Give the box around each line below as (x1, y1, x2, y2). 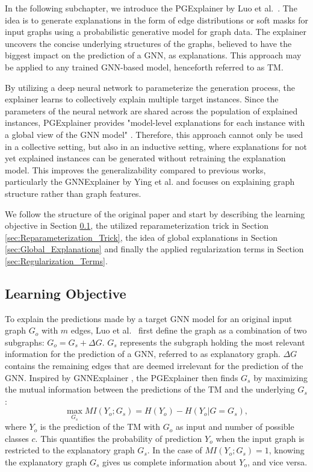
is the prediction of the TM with (40, 420, 161, 433)
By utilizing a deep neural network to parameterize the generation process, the (5, 81, 296, 93)
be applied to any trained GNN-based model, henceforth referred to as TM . (5, 60, 284, 73)
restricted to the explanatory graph (5, 444, 135, 456)
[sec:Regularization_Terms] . (5, 254, 108, 267)
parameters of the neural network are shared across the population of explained (5, 104, 298, 117)
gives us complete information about (102, 455, 237, 468)
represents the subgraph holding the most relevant (120, 335, 305, 348)
